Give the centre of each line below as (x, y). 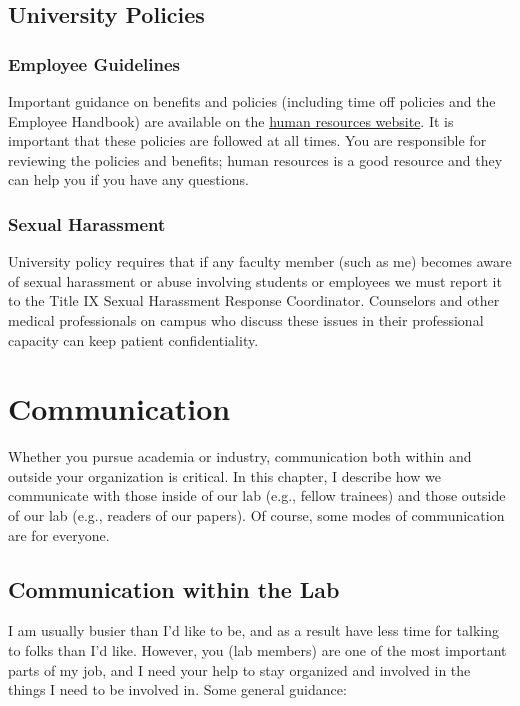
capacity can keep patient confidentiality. (133, 339)
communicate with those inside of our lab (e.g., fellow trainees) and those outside (257, 495)
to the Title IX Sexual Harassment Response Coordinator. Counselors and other (254, 300)
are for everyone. (59, 534)
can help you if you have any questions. (128, 179)
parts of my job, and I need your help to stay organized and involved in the (239, 669)
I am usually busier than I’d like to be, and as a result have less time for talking (253, 630)
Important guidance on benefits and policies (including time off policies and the (252, 101)
